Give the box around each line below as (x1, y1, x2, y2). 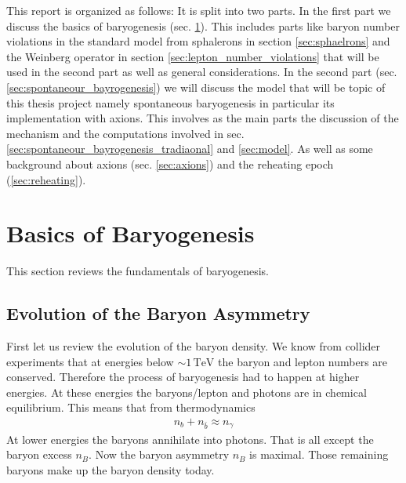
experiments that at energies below (6, 353, 174, 369)
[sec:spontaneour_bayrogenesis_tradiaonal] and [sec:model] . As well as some (6, 140, 373, 157)
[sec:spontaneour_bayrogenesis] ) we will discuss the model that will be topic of (6, 78, 386, 95)
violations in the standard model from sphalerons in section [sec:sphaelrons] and (6, 33, 390, 49)
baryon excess (6, 446, 72, 463)
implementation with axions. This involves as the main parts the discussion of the (6, 110, 399, 126)
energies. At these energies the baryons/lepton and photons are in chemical (6, 383, 367, 400)
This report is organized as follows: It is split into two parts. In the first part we (6, 2, 391, 18)
